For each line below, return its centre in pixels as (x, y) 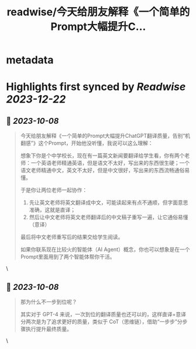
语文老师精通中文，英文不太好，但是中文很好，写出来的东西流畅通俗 (102, 170)
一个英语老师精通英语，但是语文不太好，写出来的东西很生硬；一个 (110, 163)
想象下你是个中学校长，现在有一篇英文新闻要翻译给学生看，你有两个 (102, 155)
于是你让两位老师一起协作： (54, 190)
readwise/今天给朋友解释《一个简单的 (98, 12)
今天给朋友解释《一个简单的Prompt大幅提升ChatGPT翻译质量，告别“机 (105, 136)
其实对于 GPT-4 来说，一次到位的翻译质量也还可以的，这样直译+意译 (103, 314)
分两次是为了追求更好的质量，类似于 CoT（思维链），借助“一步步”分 (101, 321)
